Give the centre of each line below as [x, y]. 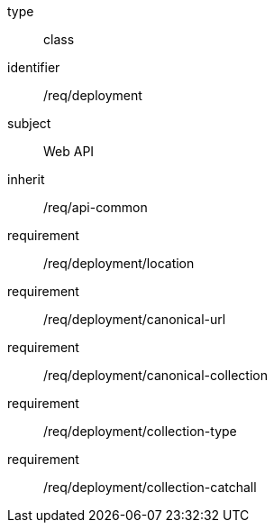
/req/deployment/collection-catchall [150, 487]
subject [29, 123]
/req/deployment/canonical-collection [155, 375]
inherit [26, 179]
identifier [34, 67]
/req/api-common [96, 207]
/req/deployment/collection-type [140, 431]
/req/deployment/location [119, 263]
